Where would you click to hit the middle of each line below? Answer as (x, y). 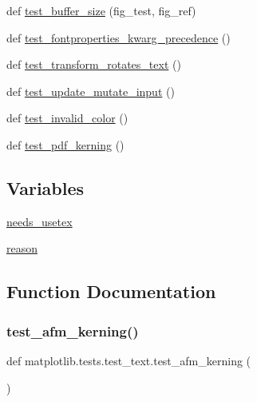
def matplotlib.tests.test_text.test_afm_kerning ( (129, 360)
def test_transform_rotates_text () (94, 64)
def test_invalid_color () (67, 118)
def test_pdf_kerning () (65, 144)
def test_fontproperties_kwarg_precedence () (119, 37)
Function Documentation (111, 291)
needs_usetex (40, 221)
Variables (45, 187)
